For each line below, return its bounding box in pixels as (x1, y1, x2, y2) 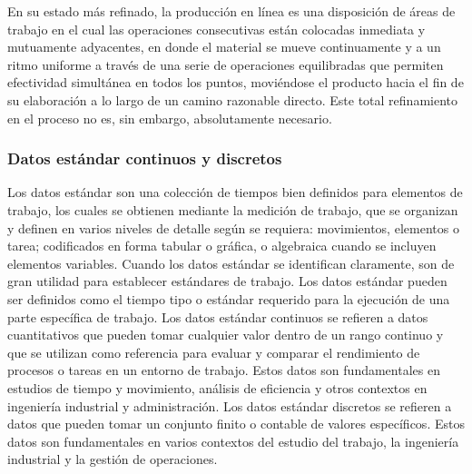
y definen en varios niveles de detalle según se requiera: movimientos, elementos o (7, 218, 459, 237)
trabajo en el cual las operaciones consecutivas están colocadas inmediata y (7, 19, 426, 38)
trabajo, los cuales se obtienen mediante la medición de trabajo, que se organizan (7, 200, 458, 219)
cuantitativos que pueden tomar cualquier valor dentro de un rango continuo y (7, 325, 444, 344)
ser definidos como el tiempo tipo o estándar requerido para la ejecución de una (7, 289, 450, 308)
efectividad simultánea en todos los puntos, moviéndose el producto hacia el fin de (7, 73, 464, 92)
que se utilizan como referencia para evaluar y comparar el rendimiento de (7, 342, 420, 361)
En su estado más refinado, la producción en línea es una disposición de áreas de (7, 2, 456, 20)
